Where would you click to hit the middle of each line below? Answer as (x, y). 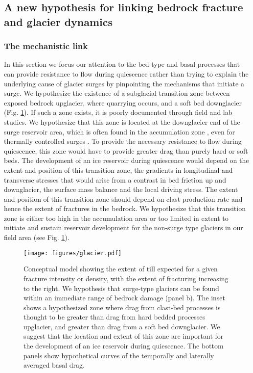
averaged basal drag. (54, 365)
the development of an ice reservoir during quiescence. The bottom (124, 346)
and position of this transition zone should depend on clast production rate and (123, 199)
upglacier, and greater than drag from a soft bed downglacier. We (122, 326)
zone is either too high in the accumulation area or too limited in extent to (116, 218)
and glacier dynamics (58, 21)
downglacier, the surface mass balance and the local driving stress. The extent (121, 189)
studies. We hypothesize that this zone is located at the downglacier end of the (122, 121)
